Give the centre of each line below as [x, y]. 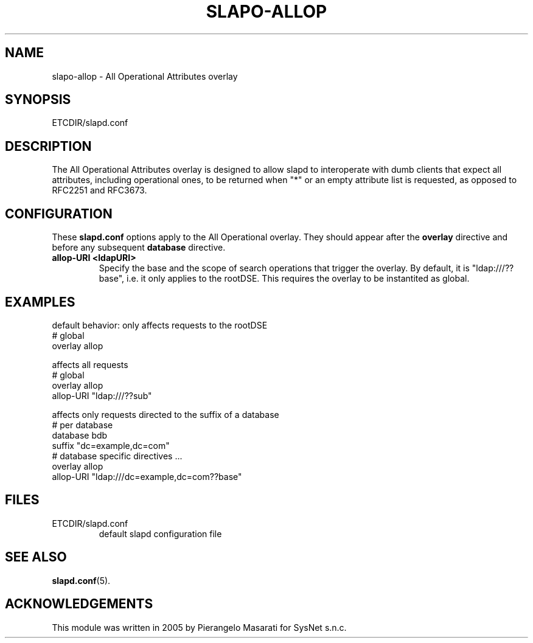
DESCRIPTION [48, 146]
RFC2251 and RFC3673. [99, 190]
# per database [82, 425]
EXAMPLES [40, 302]
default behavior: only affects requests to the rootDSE [160, 325]
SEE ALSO [36, 557]
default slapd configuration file [160, 534]
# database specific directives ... [117, 456]
